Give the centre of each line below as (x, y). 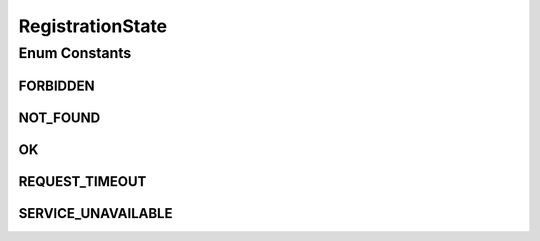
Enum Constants (75, 53)
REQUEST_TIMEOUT (82, 181)
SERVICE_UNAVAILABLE (95, 213)
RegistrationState (93, 26)
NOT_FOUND (59, 117)
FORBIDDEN (56, 85)
